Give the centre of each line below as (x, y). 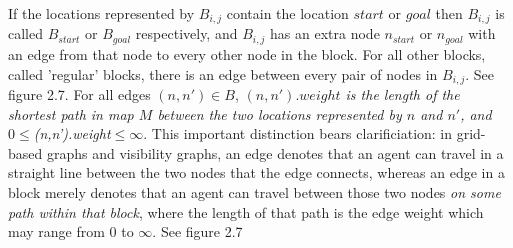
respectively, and (186, 33)
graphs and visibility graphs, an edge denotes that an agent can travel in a (275, 152)
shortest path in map (71, 113)
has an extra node (325, 33)
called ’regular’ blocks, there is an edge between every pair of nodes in (223, 73)
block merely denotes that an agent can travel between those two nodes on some (254, 191)
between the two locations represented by (279, 113)
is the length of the (402, 93)
